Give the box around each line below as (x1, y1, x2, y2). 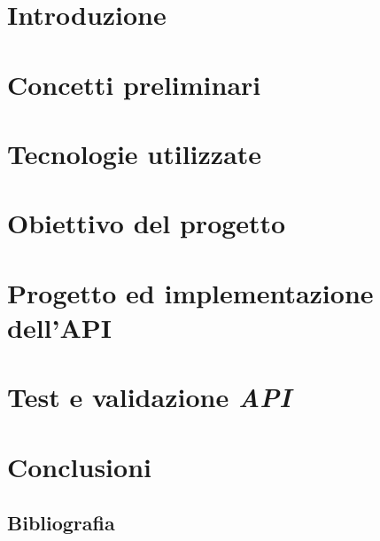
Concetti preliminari (7, 66, 261, 102)
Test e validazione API (7, 379, 291, 416)
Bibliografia (7, 509, 115, 537)
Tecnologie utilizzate (7, 135, 262, 171)
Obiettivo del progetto (7, 205, 286, 241)
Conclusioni (7, 448, 151, 484)
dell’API (7, 309, 112, 345)
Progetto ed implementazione (7, 274, 374, 310)
